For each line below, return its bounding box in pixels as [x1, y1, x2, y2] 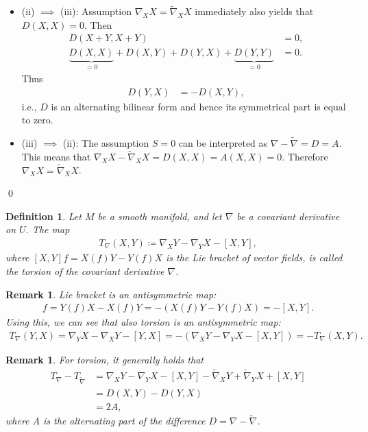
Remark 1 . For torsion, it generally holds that [5, 352, 204, 367]
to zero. [21, 112, 53, 127]
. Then [84, 17, 112, 32]
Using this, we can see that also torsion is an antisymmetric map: [5, 315, 281, 329]
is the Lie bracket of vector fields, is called [165, 250, 343, 265]
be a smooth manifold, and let [97, 208, 222, 223]
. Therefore [282, 149, 328, 163]
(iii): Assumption [60, 4, 132, 19]
